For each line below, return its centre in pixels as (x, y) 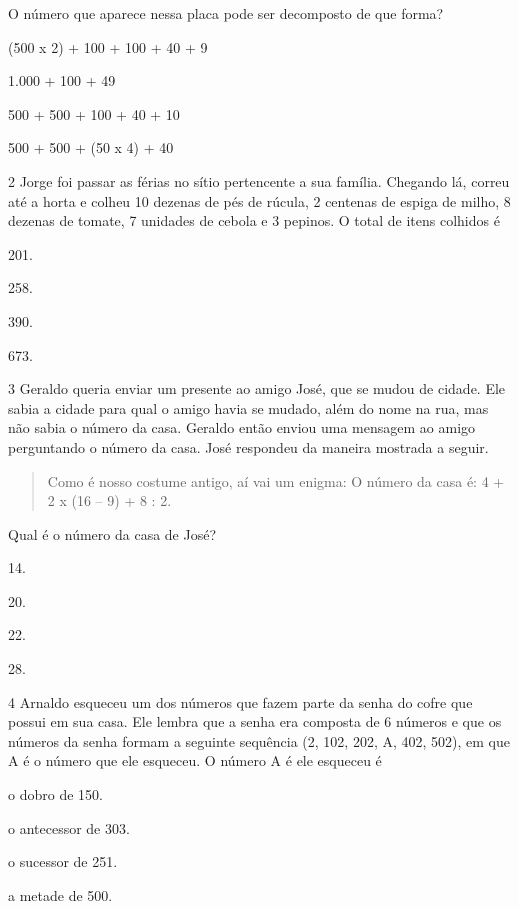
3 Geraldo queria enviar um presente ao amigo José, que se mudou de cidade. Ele (257, 388)
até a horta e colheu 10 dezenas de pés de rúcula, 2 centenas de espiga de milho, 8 (259, 200)
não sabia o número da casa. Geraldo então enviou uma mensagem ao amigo (242, 427)
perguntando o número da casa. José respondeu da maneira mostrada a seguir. (248, 446)
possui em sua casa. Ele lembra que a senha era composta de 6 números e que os (255, 721)
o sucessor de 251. (63, 861)
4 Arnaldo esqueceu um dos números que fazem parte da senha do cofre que (240, 701)
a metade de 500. (60, 894)
